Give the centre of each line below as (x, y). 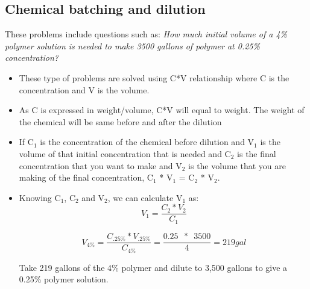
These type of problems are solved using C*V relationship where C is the (154, 77)
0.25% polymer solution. (64, 279)
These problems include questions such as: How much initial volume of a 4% (146, 34)
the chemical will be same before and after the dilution (120, 121)
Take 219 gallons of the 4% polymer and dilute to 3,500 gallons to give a (153, 267)
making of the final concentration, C (86, 177)
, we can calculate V (145, 197)
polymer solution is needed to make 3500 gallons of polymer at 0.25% (132, 45)
